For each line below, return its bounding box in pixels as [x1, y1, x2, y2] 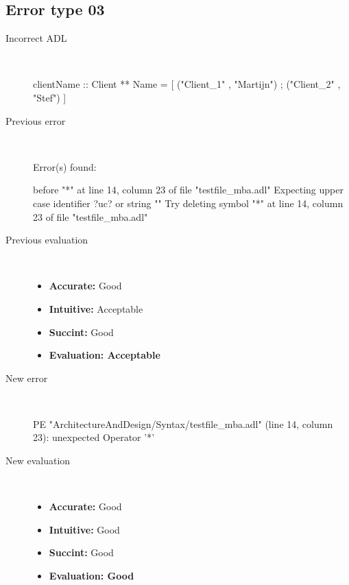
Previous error [5, 113, 66, 128]
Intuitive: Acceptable [49, 301, 143, 315]
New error [5, 370, 48, 385]
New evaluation [5, 453, 71, 468]
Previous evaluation [5, 232, 88, 247]
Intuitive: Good [49, 522, 120, 536]
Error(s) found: [33, 159, 97, 174]
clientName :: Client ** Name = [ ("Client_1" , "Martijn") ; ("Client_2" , [33, 77, 341, 91]
